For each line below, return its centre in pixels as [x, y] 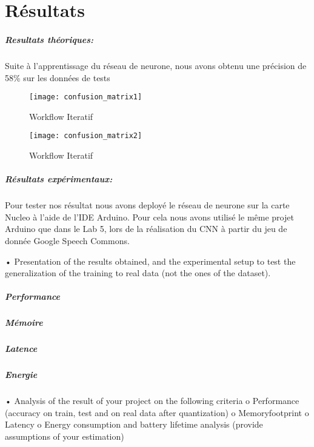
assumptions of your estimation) [65, 436]
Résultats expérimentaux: [59, 179]
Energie [21, 375]
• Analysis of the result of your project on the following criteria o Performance [152, 401]
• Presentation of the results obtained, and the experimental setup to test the [150, 261]
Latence [21, 349]
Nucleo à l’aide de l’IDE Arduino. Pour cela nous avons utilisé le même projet [149, 217]
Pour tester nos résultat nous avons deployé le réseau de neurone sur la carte [147, 205]
